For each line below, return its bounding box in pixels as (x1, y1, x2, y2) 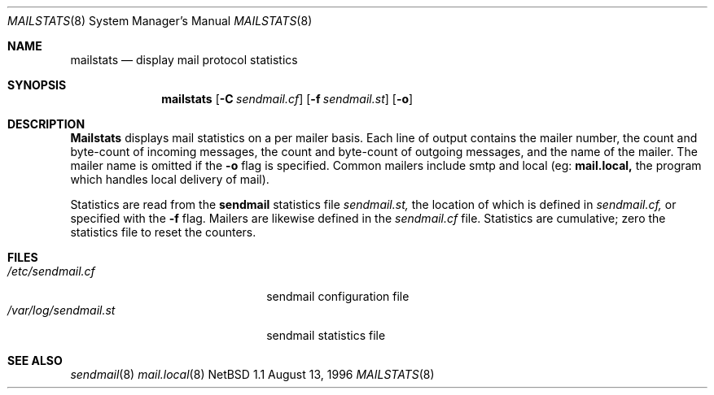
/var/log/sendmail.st (7, 303, 116, 317)
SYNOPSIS (7, 78, 67, 92)
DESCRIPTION (7, 117, 85, 131)
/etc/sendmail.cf (7, 264, 95, 278)
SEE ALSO (7, 354, 63, 367)
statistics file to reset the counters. (70, 225, 256, 239)
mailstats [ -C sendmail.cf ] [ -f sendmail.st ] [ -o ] (161, 92, 414, 106)
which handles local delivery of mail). (70, 172, 269, 186)
